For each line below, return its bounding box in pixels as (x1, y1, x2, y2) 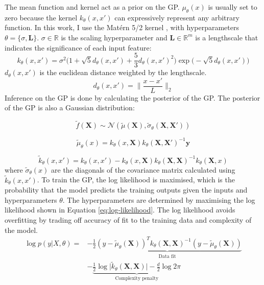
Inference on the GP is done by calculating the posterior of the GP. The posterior (5, 92, 260, 103)
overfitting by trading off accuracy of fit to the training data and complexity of (5, 215, 252, 225)
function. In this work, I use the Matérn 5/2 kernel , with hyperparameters (5, 22, 239, 33)
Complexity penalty (115, 276, 159, 281)
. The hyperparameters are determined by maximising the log (62, 194, 255, 205)
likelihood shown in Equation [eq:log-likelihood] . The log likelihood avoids (5, 204, 235, 215)
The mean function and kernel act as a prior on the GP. (5, 2, 180, 12)
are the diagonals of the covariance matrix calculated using (51, 164, 235, 175)
